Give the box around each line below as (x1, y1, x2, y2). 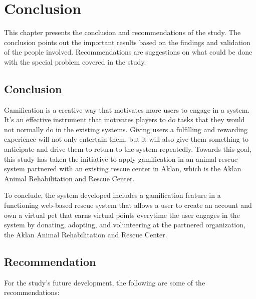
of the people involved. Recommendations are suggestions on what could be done (4, 47, 252, 57)
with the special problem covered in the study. (4, 56, 146, 67)
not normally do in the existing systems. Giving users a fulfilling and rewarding (4, 124, 248, 134)
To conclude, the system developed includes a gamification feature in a (4, 190, 221, 200)
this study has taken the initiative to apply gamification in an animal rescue (4, 153, 238, 164)
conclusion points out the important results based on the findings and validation (4, 37, 250, 47)
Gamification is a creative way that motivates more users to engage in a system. (4, 104, 250, 115)
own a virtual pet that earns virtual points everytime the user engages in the (4, 209, 240, 220)
